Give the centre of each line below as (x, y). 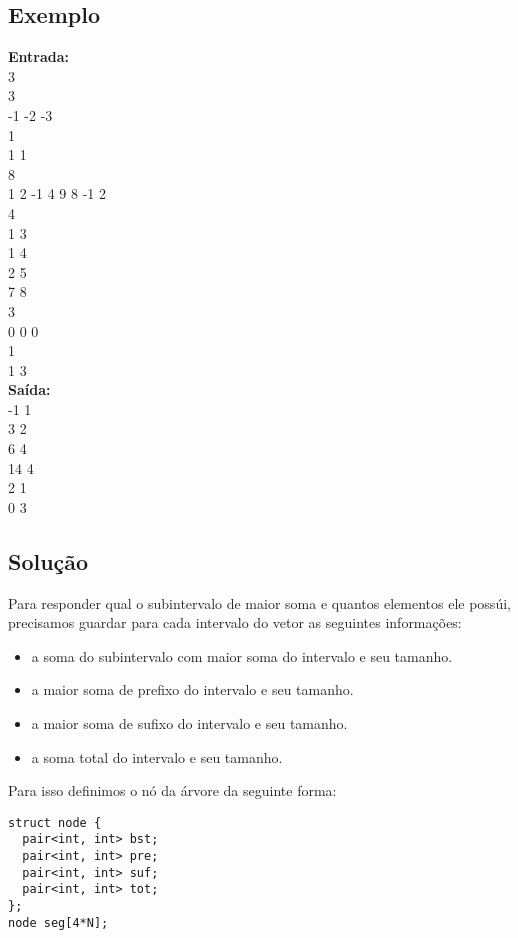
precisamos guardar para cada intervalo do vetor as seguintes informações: (235, 622)
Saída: (29, 389)
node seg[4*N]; (58, 922)
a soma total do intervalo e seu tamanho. (157, 756)
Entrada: (39, 56)
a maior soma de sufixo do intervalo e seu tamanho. (189, 723)
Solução (48, 560)
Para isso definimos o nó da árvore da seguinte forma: (172, 790)
